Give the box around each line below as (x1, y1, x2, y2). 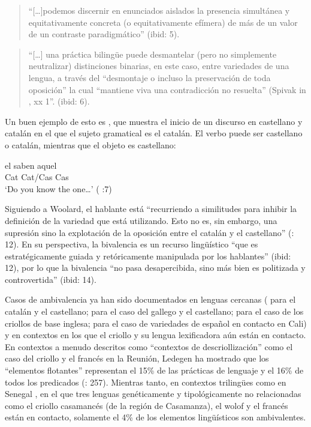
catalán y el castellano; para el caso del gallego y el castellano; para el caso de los (5, 305, 304, 318)
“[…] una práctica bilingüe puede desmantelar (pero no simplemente (28, 47, 277, 60)
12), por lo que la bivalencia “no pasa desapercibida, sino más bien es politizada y (5, 261, 306, 274)
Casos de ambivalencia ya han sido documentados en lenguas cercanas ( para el (5, 293, 296, 306)
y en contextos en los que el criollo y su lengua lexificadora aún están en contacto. (5, 329, 306, 341)
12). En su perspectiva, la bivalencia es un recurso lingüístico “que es (5, 238, 258, 250)
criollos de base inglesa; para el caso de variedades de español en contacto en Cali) (5, 316, 307, 329)
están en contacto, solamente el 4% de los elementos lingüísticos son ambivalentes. (5, 411, 306, 423)
